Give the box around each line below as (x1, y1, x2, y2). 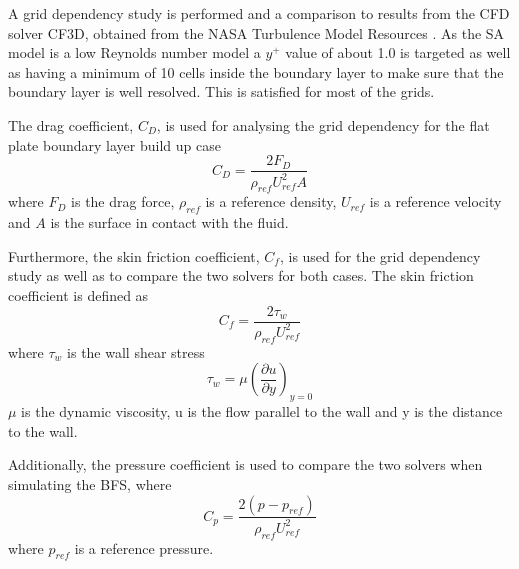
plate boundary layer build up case (8, 134, 221, 155)
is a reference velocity (369, 191, 502, 212)
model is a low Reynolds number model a (8, 42, 261, 63)
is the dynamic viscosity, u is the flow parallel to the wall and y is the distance (21, 401, 503, 422)
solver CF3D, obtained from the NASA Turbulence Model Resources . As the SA (8, 22, 505, 43)
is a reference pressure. (74, 537, 214, 558)
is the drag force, (71, 191, 175, 212)
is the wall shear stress (67, 341, 205, 362)
